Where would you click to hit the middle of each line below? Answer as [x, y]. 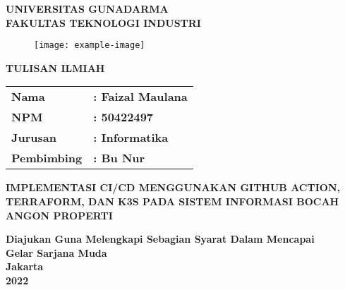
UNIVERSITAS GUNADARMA [87, 8]
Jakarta [25, 266]
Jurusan [34, 138]
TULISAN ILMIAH [55, 67]
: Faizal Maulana [140, 97]
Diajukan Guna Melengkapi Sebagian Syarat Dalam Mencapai [160, 239]
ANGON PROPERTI [59, 215]
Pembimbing [47, 158]
